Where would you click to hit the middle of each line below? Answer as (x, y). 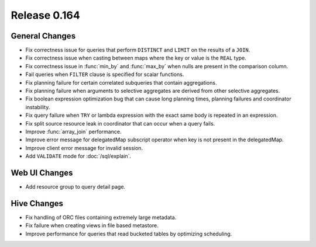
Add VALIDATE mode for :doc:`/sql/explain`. (78, 156)
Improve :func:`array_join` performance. (73, 131)
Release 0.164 (45, 15)
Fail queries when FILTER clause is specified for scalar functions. (105, 74)
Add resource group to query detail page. (75, 187)
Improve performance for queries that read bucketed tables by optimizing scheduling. (129, 234)
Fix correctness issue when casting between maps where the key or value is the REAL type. (136, 58)
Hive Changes (37, 203)
